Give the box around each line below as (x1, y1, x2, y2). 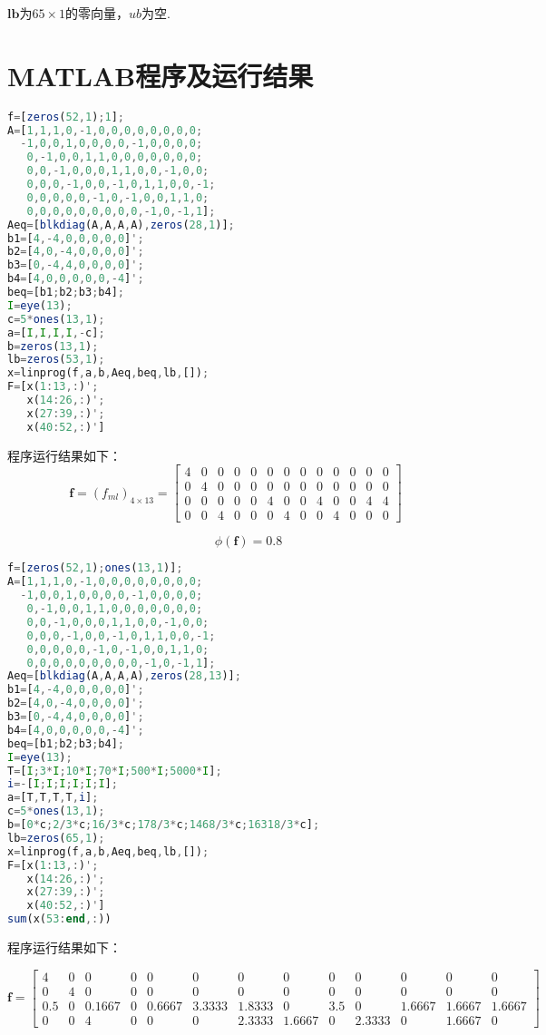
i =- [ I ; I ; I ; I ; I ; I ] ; (7, 777, 118, 791)
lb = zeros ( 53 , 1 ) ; (7, 353, 105, 366)
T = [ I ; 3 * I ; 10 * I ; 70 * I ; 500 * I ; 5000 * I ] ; (7, 764, 222, 777)
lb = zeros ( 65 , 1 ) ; (7, 831, 105, 845)
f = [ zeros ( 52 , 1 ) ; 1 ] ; (7, 110, 125, 123)
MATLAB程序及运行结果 (7, 56, 314, 93)
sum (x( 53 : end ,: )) (7, 913, 112, 926)
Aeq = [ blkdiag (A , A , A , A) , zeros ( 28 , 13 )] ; (7, 669, 241, 683)
